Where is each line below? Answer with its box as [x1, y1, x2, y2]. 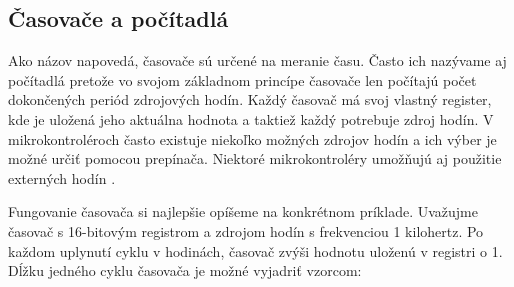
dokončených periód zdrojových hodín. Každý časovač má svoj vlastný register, [8, 89, 492, 110]
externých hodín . [8, 167, 116, 188]
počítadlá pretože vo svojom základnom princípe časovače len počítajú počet [8, 69, 477, 90]
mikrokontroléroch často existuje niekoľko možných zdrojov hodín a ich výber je [8, 128, 497, 149]
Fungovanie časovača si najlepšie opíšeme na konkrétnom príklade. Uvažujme [8, 201, 478, 222]
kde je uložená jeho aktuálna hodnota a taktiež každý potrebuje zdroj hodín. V [8, 108, 494, 129]
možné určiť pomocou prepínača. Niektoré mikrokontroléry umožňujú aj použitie [8, 148, 502, 169]
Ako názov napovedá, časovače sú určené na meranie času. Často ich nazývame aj [8, 50, 507, 71]
